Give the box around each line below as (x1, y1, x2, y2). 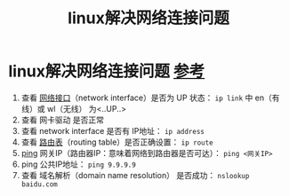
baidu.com (20, 179, 59, 189)
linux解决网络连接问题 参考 (8, 61, 205, 82)
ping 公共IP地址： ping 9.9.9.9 (20, 159, 137, 169)
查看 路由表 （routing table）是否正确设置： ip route (20, 137, 214, 147)
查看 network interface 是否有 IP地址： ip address (20, 125, 205, 136)
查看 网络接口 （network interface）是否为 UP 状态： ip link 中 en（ (20, 92, 273, 103)
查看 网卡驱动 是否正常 (20, 114, 104, 125)
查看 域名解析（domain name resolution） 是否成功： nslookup (20, 169, 250, 180)
